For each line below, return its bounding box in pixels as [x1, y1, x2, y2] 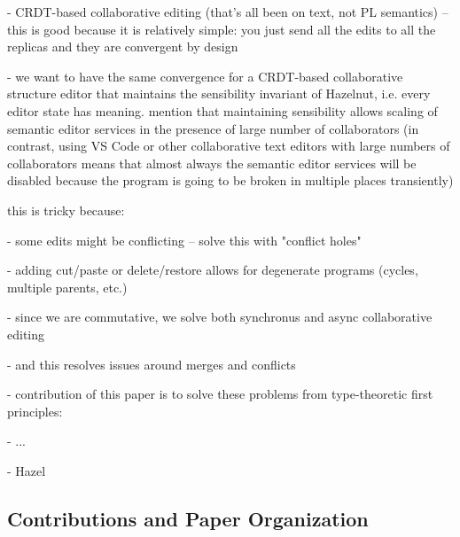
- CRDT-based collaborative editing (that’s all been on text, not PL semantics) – [7, 3, 448, 20]
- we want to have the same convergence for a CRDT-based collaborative [7, 66, 403, 85]
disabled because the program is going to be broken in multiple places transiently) [7, 171, 454, 190]
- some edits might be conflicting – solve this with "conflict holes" [7, 230, 362, 249]
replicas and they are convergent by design [7, 37, 238, 56]
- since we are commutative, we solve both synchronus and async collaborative [7, 307, 433, 326]
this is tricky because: [7, 200, 125, 219]
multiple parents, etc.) [7, 277, 128, 296]
